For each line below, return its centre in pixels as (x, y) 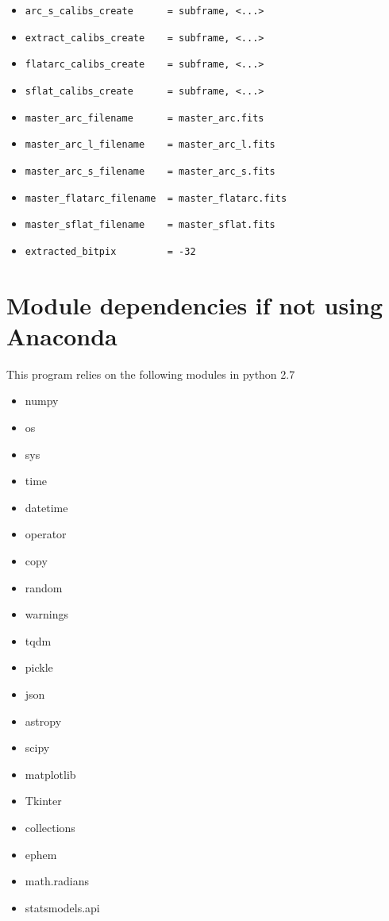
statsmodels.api (62, 907)
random (44, 587)
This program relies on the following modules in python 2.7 (151, 374)
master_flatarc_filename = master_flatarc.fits (156, 198)
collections (50, 827)
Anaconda (62, 335)
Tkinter (43, 801)
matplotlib (50, 774)
